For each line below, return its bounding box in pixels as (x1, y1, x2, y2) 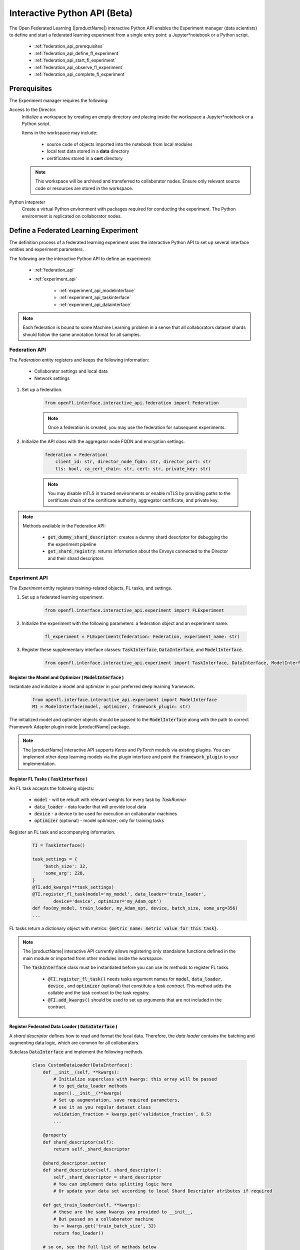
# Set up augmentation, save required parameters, (53, 1097, 180, 1103)
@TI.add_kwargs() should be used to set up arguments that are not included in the (47, 996, 222, 1002)
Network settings (34, 375, 70, 381)
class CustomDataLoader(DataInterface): (32, 1062, 132, 1068)
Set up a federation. (21, 386, 62, 392)
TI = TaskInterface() (32, 842, 85, 848)
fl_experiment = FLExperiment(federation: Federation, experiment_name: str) (44, 634, 240, 639)
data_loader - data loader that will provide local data (34, 803, 147, 809)
